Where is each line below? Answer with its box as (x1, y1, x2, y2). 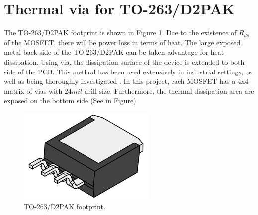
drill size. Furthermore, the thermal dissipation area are (84, 85, 254, 96)
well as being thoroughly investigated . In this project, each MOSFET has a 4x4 (4, 76, 249, 86)
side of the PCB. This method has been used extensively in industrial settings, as (4, 66, 252, 76)
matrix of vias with (4, 85, 63, 96)
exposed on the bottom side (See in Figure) (4, 95, 136, 106)
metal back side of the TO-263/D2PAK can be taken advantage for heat (4, 47, 224, 57)
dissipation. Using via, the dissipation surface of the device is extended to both (4, 56, 245, 67)
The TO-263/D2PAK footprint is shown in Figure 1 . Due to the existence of (4, 27, 237, 38)
